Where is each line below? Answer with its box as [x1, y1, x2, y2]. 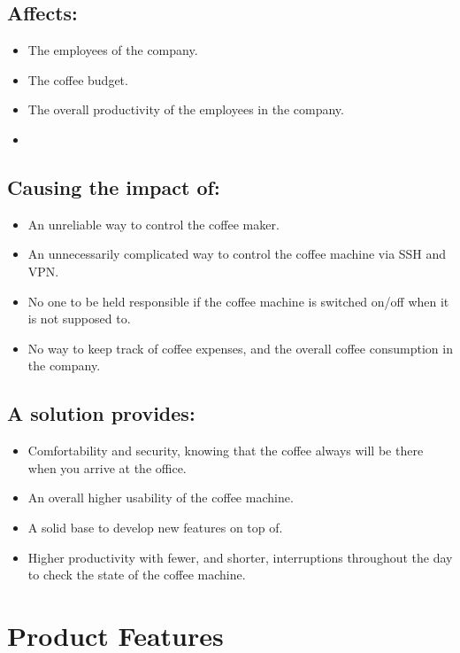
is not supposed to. [27, 309, 131, 328]
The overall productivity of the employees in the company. [27, 100, 344, 119]
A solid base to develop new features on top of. [27, 517, 283, 536]
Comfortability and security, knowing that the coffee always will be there [27, 441, 424, 460]
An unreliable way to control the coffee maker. [27, 214, 280, 233]
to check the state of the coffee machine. [27, 565, 246, 584]
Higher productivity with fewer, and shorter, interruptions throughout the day [27, 548, 453, 566]
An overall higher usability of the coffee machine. [27, 488, 294, 507]
